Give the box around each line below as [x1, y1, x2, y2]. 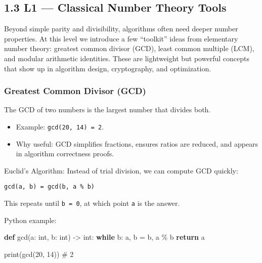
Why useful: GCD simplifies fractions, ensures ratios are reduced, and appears [16, 138, 258, 149]
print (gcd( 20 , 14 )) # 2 [4, 248, 74, 259]
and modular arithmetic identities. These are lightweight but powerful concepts [4, 53, 249, 63]
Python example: [4, 214, 57, 225]
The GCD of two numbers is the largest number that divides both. [4, 104, 211, 115]
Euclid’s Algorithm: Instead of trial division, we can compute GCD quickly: [4, 165, 238, 176]
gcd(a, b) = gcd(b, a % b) [4, 183, 95, 191]
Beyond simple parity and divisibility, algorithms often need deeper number [4, 23, 238, 34]
